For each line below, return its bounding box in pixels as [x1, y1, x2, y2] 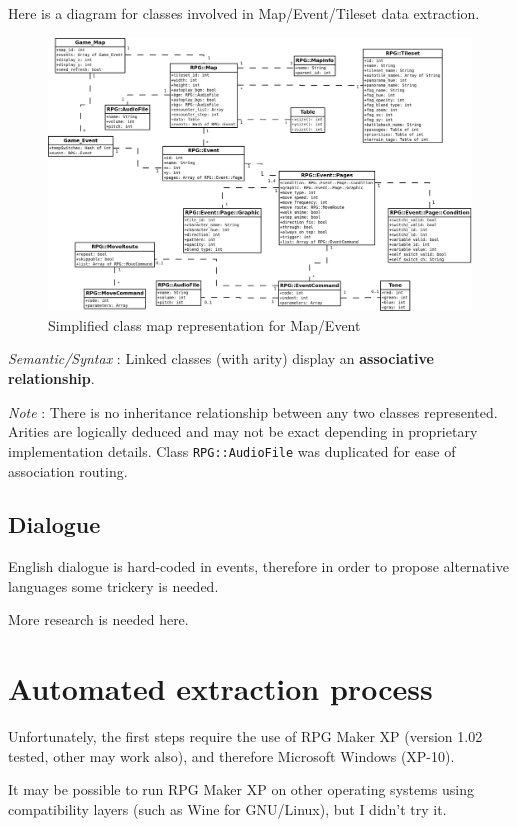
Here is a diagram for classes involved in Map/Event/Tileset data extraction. [8, 3, 480, 23]
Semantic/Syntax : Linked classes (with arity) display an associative [8, 348, 434, 369]
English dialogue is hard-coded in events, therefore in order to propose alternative [8, 556, 509, 577]
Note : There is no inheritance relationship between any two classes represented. [8, 401, 498, 422]
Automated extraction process [8, 668, 433, 709]
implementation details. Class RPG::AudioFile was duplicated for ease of [8, 440, 456, 461]
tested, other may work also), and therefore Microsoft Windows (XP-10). [8, 745, 455, 766]
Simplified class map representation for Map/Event [48, 314, 361, 335]
